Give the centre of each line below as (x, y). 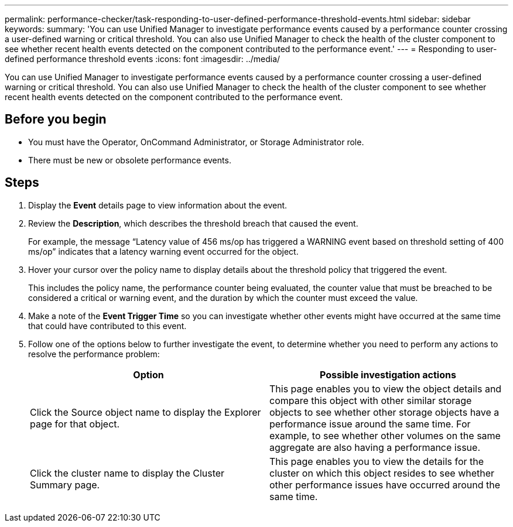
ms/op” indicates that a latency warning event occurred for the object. (163, 251)
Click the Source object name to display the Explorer (146, 412)
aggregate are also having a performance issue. (375, 447)
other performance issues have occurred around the (385, 485)
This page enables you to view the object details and (386, 389)
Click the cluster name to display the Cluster (127, 473)
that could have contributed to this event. (107, 326)
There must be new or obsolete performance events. (130, 160)
